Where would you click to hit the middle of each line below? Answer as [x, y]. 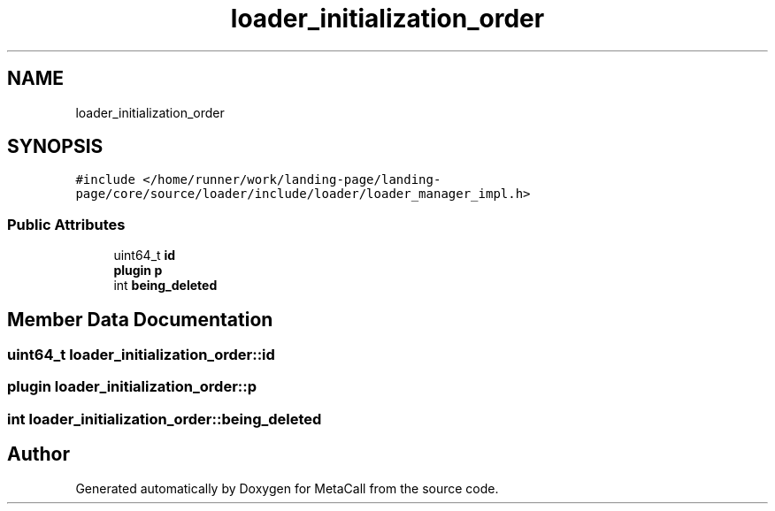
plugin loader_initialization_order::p [132, 387]
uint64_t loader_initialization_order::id [141, 355]
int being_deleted [165, 286]
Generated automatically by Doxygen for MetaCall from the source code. [287, 488]
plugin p [138, 271]
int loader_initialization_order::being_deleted [165, 419]
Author [38, 454]
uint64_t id [145, 255]
